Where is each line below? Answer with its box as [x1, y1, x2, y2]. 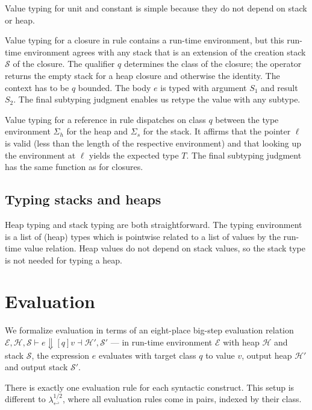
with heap [223, 336, 260, 348]
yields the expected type [89, 148, 179, 161]
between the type [215, 113, 279, 125]
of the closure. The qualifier [13, 57, 115, 70]
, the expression [31, 348, 90, 361]
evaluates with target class [98, 348, 196, 361]
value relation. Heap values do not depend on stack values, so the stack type [23, 242, 305, 254]
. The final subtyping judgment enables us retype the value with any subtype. [13, 93, 301, 106]
